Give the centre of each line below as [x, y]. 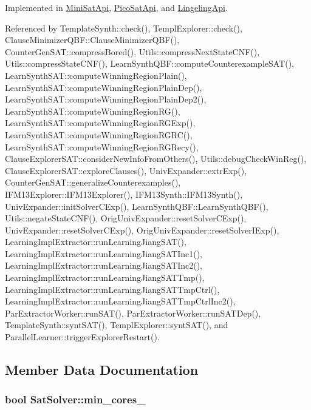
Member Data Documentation [102, 370]
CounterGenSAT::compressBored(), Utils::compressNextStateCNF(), [132, 51]
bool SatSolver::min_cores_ [75, 399]
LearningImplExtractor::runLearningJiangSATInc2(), [104, 265]
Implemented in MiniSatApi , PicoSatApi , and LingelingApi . [116, 7]
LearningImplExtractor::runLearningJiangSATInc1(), [104, 253]
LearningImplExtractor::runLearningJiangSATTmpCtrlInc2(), [120, 301]
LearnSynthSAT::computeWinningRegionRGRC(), [99, 134]
